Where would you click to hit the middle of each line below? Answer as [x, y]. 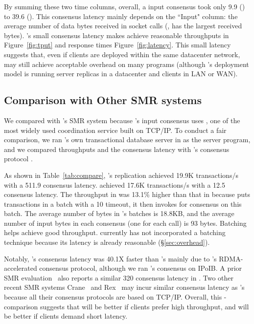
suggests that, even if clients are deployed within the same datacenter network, [122, 54]
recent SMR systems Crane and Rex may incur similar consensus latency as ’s [124, 287]
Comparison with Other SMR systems [103, 100]
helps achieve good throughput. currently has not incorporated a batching [115, 232]
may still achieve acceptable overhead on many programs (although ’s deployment [127, 64]
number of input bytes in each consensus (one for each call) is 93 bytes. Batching [125, 223]
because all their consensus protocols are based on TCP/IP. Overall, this [113, 297]
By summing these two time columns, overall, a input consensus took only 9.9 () [125, 6]
